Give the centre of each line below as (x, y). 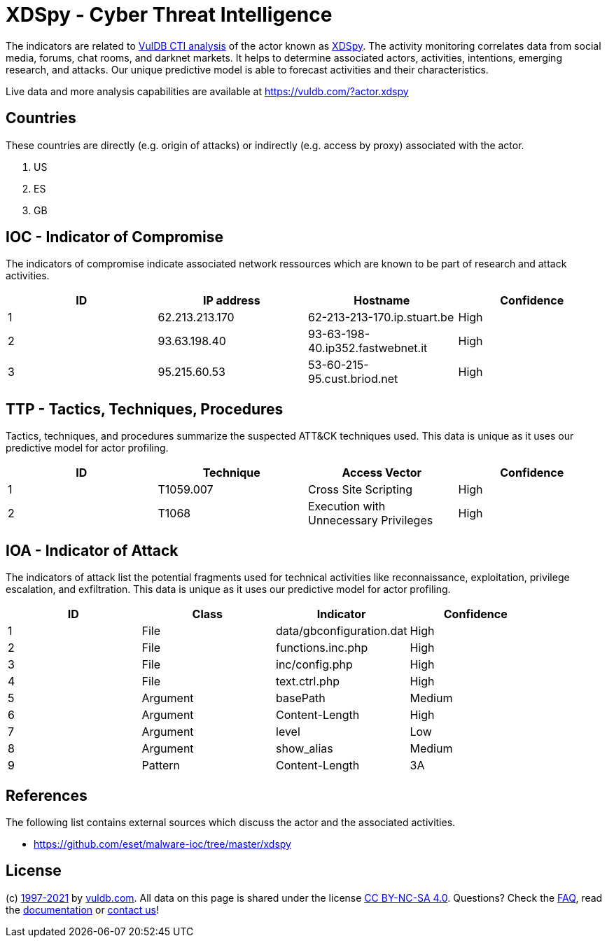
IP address (231, 301)
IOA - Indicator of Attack (92, 550)
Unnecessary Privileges (371, 521)
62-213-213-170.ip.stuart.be (381, 317)
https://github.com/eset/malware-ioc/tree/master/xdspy (162, 844)
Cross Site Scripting (361, 490)
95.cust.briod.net (353, 379)
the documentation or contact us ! (82, 909)
